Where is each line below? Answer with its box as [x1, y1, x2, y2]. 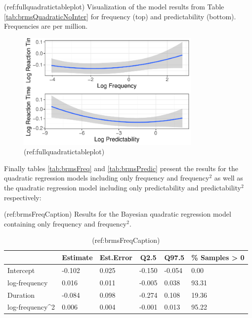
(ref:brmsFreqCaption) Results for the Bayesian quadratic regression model [4, 209, 231, 219]
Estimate [62, 252, 93, 262]
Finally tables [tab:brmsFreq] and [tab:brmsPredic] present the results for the [4, 163, 238, 173]
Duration [7, 289, 35, 300]
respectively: [4, 192, 42, 202]
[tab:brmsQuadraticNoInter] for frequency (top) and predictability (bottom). [4, 11, 236, 21]
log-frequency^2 [7, 302, 55, 312]
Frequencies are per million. [4, 21, 88, 31]
